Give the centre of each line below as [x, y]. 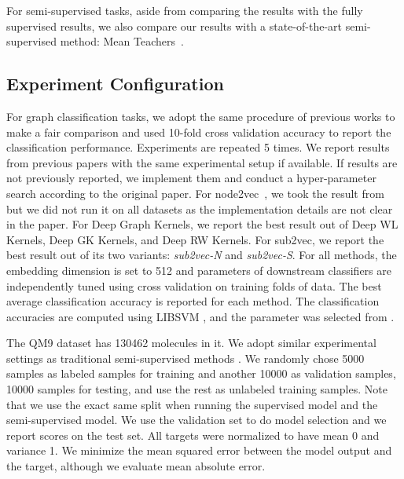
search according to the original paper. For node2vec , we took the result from [195, 193]
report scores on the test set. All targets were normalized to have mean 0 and [193, 435]
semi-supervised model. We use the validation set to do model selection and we [196, 420]
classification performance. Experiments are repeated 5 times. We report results [198, 147]
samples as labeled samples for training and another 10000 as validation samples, [201, 373]
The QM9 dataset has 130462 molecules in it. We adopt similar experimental [191, 343]
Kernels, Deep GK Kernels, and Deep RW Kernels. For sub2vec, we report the [195, 239]
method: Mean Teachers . [122, 41]
